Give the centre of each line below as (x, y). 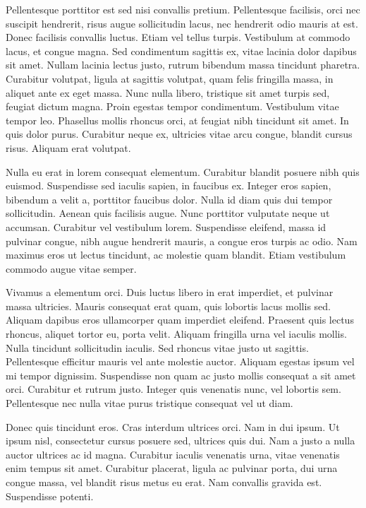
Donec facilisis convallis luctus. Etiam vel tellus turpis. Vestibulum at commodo (178, 37)
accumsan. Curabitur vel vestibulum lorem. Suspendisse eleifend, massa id (166, 226)
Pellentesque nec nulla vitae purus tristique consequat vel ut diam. (150, 403)
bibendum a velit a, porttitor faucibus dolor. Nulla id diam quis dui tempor (169, 199)
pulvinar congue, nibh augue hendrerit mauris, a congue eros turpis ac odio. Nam (182, 241)
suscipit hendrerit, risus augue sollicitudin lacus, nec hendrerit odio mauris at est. (182, 23)
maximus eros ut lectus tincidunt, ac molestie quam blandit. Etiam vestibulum (176, 255)
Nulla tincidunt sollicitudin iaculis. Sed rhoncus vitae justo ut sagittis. (157, 347)
